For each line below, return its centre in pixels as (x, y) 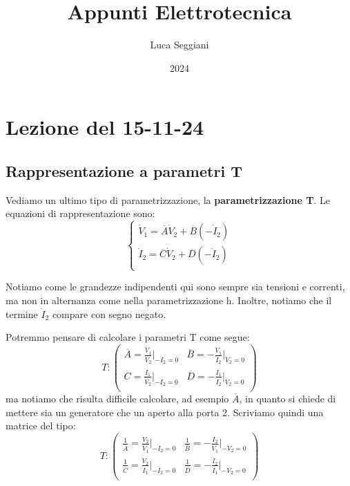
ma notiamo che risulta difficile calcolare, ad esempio (117, 399)
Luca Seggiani (179, 45)
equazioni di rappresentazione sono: (80, 213)
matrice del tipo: (41, 426)
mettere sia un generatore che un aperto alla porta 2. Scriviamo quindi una (165, 412)
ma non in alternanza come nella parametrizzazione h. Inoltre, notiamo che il (169, 300)
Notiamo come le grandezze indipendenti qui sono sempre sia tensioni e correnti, (175, 287)
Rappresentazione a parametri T (124, 170)
